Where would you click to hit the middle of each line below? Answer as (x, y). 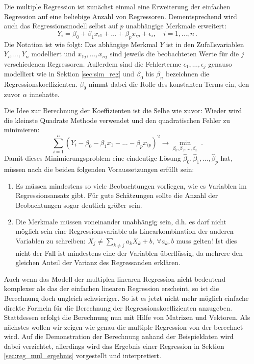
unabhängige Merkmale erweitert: (176, 26)
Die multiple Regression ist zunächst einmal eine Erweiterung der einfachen (117, 6)
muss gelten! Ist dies (207, 240)
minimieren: (22, 130)
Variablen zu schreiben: (51, 240)
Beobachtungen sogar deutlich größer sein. (79, 205)
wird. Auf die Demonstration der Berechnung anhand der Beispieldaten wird (119, 336)
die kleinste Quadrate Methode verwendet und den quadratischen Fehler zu (117, 120)
